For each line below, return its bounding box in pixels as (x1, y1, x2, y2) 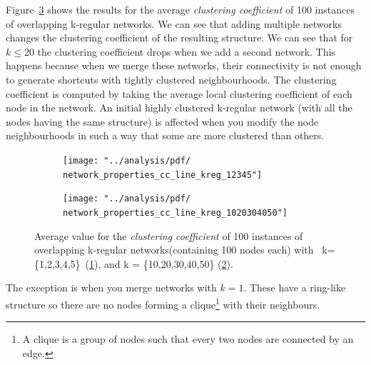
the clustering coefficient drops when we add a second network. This (37, 44, 335, 59)
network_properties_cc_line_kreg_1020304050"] (63, 207, 288, 218)
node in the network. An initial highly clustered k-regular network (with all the (6, 100, 352, 115)
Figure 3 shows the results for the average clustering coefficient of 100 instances (6, 2, 355, 16)
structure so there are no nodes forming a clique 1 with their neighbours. (6, 294, 320, 311)
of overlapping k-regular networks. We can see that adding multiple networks (6, 16, 342, 31)
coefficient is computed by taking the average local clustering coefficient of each (6, 86, 352, 101)
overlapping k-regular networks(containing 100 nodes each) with (34, 242, 314, 257)
